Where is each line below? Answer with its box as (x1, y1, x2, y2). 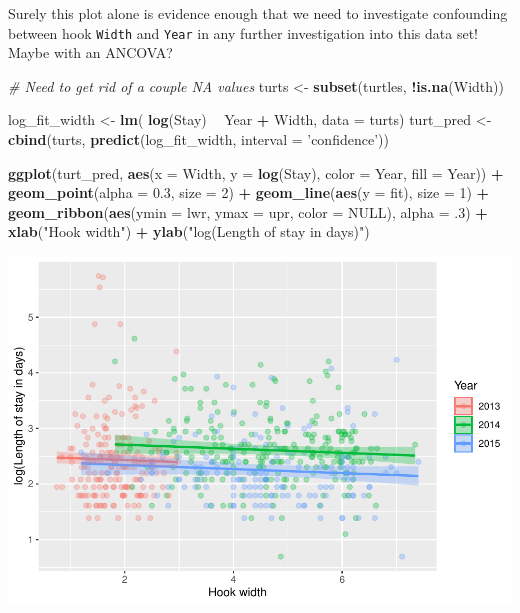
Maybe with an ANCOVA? (8, 42, 173, 63)
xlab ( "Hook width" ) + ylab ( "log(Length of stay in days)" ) (8, 221, 370, 242)
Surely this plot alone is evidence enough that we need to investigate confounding (8, 3, 508, 23)
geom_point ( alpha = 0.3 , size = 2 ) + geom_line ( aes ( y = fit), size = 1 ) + (8, 182, 490, 203)
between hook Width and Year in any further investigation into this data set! (8, 22, 479, 43)
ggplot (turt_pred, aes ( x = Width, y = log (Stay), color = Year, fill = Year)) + (8, 162, 504, 183)
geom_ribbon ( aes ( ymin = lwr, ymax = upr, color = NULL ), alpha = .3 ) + (8, 201, 488, 222)
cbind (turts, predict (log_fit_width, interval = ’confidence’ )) (8, 129, 389, 150)
